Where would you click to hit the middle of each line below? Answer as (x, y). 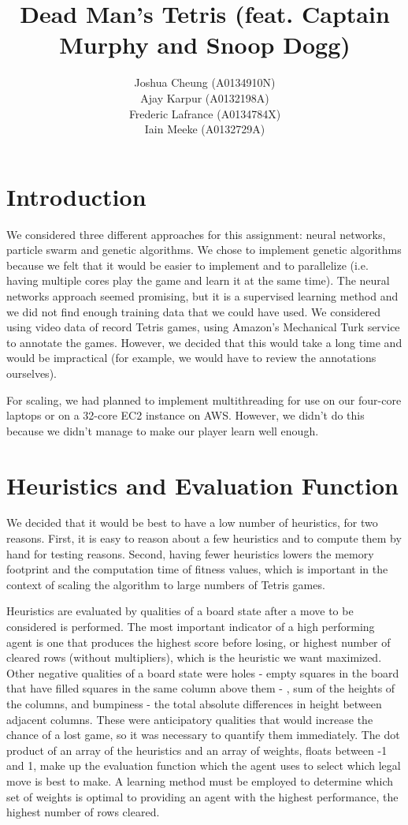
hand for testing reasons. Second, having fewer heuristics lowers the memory (190, 553)
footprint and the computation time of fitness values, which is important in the (197, 569)
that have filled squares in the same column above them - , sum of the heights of (201, 688)
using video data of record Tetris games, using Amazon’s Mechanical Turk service (203, 327)
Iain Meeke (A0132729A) (205, 129)
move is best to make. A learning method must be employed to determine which (200, 780)
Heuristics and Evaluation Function (202, 485)
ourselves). (32, 373)
